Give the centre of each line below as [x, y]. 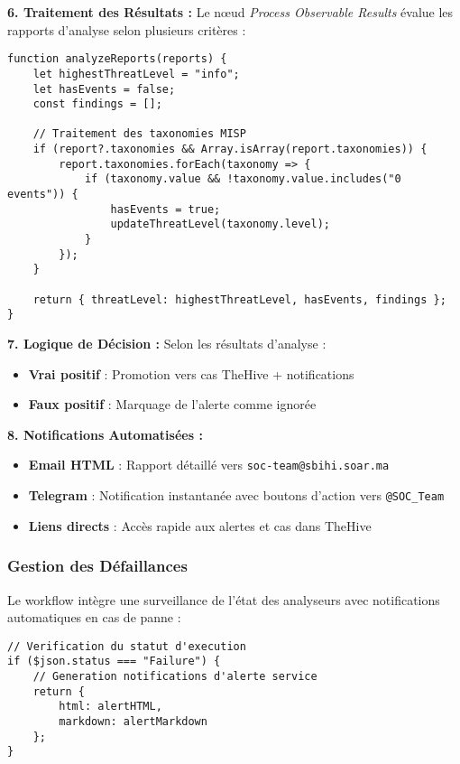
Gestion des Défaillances [97, 566]
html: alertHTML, [110, 707]
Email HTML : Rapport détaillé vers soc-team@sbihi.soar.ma [209, 465]
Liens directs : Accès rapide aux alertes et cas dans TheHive [200, 525]
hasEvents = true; [166, 209]
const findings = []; [97, 104]
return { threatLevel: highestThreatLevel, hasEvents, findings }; [239, 299]
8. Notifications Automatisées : [105, 434]
